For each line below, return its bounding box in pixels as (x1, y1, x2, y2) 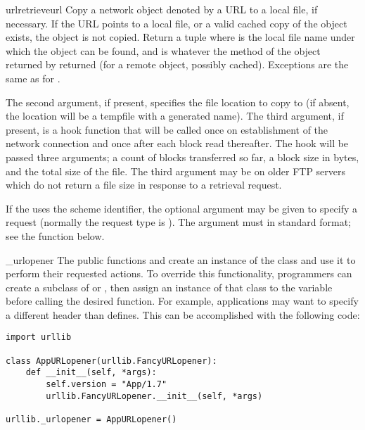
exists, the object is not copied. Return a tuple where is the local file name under (6, 30, 355, 44)
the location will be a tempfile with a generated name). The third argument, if (6, 108, 344, 123)
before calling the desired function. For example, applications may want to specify (6, 293, 359, 308)
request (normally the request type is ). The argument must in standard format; (6, 215, 352, 229)
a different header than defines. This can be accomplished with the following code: (6, 307, 360, 322)
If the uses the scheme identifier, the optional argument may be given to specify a (6, 201, 358, 215)
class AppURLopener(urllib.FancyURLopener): (6, 355, 217, 366)
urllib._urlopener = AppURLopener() (6, 415, 177, 425)
